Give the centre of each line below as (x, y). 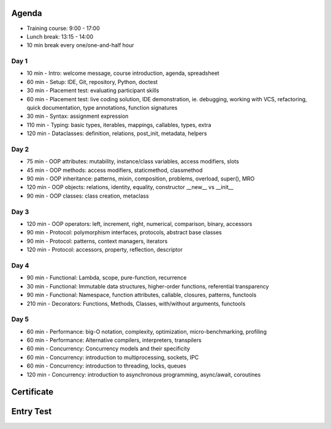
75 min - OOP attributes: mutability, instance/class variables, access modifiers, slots (133, 161)
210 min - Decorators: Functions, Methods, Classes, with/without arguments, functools (136, 303)
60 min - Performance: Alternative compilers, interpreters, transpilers (114, 340)
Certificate (32, 392)
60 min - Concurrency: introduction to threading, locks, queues (106, 366)
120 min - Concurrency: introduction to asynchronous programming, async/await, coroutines (144, 374)
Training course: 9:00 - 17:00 (63, 28)
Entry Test (32, 412)
